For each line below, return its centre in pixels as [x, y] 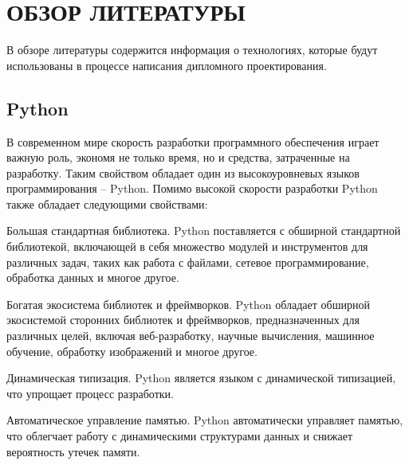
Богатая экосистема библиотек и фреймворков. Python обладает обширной [188, 304]
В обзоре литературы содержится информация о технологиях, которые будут [192, 50]
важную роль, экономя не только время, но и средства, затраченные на [178, 157]
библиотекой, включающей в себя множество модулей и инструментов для [187, 246]
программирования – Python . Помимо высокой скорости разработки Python [192, 188]
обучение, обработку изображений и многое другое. [132, 351]
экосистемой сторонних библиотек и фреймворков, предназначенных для [183, 320]
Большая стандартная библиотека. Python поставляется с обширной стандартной [204, 231]
